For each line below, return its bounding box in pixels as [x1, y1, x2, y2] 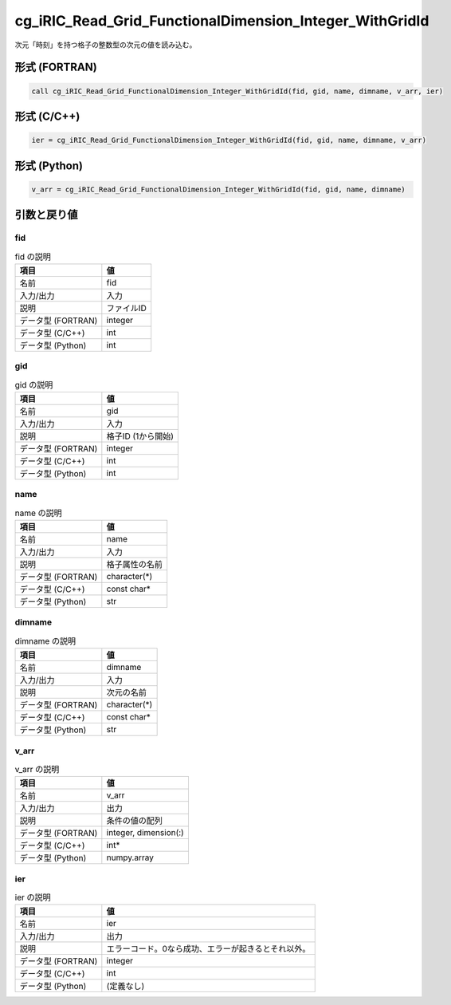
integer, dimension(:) [106, 827, 185, 838]
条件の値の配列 [106, 815, 163, 826]
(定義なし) [106, 981, 145, 992]
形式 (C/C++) [14, 109, 80, 123]
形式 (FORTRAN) [14, 61, 97, 74]
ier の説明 [14, 892, 51, 903]
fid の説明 [14, 251, 52, 262]
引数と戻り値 [14, 208, 78, 222]
